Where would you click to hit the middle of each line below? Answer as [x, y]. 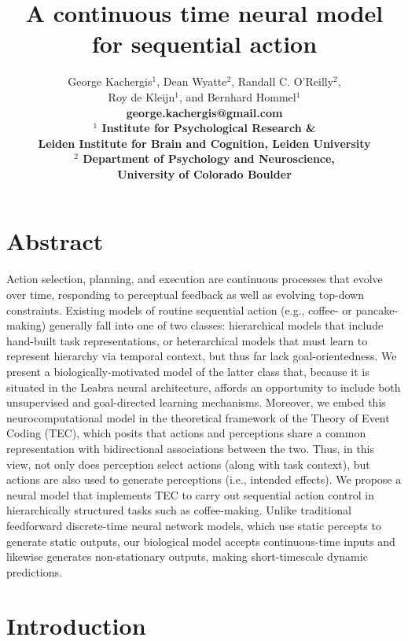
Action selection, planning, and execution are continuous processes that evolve [195, 279]
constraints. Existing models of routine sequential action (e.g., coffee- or [179, 309]
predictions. [34, 571]
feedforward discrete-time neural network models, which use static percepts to [194, 525]
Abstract [55, 241]
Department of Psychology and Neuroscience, [209, 158]
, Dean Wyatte [192, 81]
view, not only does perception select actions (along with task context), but [188, 464]
